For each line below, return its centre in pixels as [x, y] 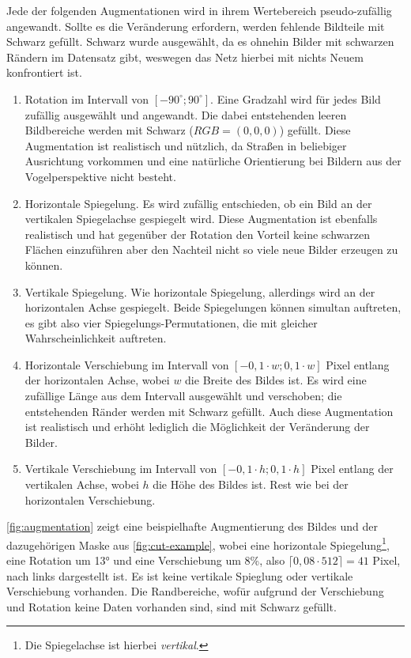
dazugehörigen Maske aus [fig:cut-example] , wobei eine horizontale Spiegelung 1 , [198, 543]
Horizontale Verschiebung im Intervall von [127, 364]
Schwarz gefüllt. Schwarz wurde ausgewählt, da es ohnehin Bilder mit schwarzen [200, 42]
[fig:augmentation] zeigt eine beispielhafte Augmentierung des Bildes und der [192, 526]
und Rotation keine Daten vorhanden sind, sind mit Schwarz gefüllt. [172, 606]
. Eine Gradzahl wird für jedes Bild [296, 98]
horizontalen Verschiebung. [90, 499]
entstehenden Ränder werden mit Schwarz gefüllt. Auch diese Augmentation [209, 411]
